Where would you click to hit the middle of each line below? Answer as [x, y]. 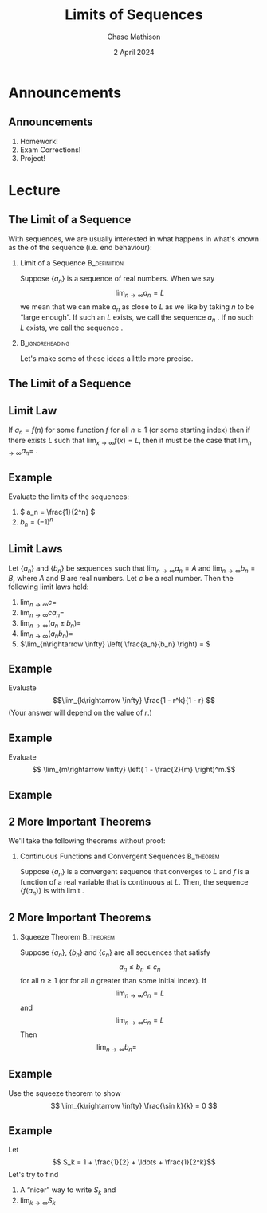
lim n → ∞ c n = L [140, 1021]
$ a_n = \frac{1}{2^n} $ [57, 512]
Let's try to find [33, 1175]
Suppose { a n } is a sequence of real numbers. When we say [117, 279]
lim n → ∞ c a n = [42, 614]
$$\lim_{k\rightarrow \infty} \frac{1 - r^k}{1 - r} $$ [134, 701]
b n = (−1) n [36, 522]
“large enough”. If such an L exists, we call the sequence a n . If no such [137, 318]
